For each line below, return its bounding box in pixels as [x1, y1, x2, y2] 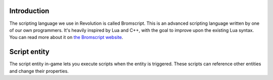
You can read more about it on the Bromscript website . [9, 34, 123, 41]
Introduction [9, 7, 50, 15]
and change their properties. [9, 68, 69, 74]
